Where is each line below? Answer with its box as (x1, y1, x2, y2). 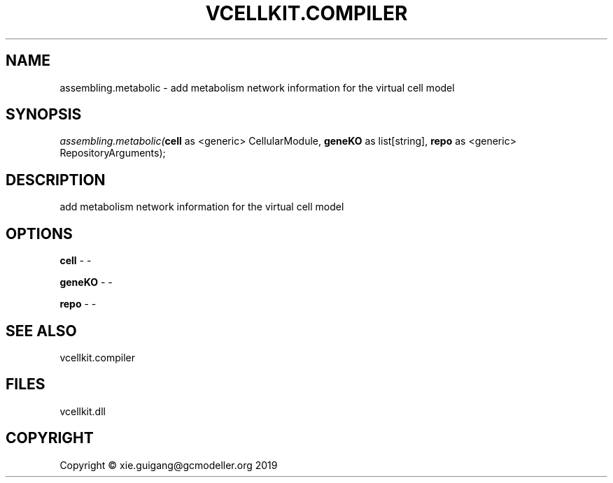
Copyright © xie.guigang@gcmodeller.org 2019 (59, 459, 278, 471)
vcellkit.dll (59, 405, 106, 417)
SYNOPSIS (6, 106, 82, 124)
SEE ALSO (6, 322, 77, 340)
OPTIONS (6, 224, 73, 243)
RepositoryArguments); (59, 147, 166, 159)
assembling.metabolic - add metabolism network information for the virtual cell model (59, 81, 455, 94)
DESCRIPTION (6, 171, 106, 189)
